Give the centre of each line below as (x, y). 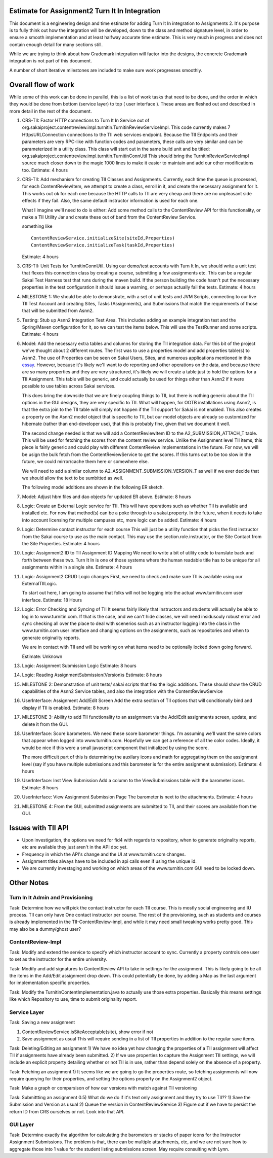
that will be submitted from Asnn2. (58, 311)
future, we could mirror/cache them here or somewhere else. (85, 462)
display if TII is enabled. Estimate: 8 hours (65, 708)
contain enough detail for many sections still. (56, 44)
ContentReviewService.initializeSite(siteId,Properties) (103, 238)
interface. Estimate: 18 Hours (52, 600)
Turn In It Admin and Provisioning (51, 898)
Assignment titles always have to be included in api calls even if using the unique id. (109, 861)
